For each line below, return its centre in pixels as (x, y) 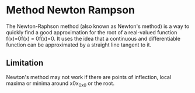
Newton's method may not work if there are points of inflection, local (89, 77)
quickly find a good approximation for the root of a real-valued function (92, 32)
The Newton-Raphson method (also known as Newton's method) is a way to (98, 26)
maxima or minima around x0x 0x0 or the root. (60, 84)
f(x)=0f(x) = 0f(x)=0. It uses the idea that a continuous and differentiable (93, 38)
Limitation (25, 63)
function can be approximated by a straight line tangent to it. (79, 45)
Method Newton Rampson (71, 10)
